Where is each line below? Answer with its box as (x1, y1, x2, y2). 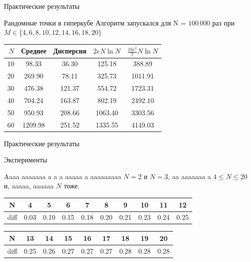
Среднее (21, 46, 47, 56)
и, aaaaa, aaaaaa (4, 181, 54, 191)
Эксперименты (4, 155, 48, 165)
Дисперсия (53, 46, 87, 56)
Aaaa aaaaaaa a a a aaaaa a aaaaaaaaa (4, 171, 122, 181)
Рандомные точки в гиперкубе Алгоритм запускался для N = (4, 17, 186, 27)
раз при (212, 17, 235, 27)
